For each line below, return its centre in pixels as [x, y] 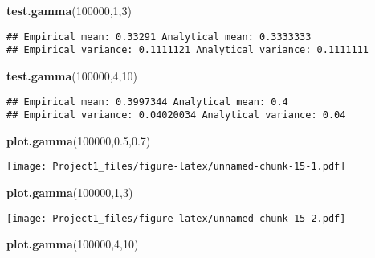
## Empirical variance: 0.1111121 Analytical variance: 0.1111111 [188, 50]
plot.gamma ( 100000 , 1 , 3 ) [70, 192]
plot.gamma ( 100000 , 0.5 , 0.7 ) [79, 140]
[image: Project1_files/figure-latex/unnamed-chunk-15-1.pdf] [176, 167]
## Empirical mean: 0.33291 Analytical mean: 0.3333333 [159, 37]
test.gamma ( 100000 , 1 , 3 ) [69, 10]
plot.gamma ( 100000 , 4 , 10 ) [73, 244]
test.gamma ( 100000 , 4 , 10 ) [72, 75]
